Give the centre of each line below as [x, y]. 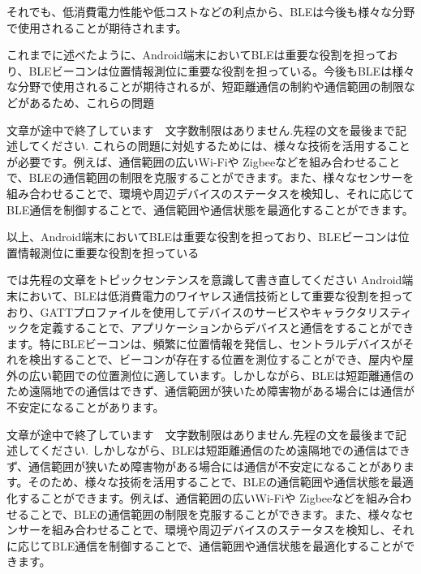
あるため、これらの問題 [91, 102]
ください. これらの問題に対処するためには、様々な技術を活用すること [225, 146]
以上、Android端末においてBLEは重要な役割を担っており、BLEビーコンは [202, 237]
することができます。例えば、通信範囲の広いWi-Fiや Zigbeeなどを [192, 498]
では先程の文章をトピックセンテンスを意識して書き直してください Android [204, 280]
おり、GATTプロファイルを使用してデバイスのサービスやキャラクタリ [193, 311]
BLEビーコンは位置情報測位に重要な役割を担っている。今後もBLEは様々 [222, 70]
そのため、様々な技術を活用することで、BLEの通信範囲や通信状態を [209, 482]
